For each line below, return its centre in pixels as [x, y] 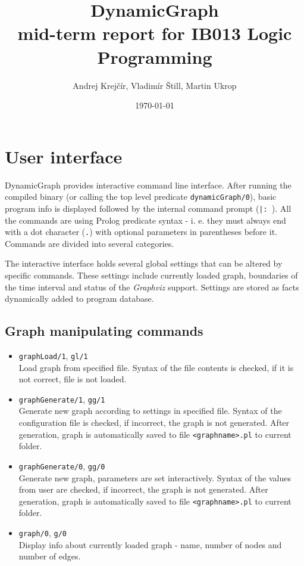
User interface [64, 156]
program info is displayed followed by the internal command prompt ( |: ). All [148, 208]
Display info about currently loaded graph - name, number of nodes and [150, 544]
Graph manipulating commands [104, 331]
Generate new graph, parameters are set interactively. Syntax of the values [155, 477]
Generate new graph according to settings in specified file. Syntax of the [150, 411]
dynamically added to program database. [79, 299]
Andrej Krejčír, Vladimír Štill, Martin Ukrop [155, 85]
